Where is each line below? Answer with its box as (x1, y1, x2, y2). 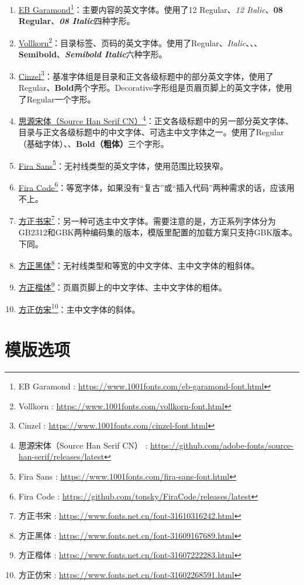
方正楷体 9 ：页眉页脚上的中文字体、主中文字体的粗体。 (18, 279, 227, 293)
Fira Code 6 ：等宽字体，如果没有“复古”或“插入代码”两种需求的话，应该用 (18, 179, 295, 193)
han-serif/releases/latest (18, 450, 104, 463)
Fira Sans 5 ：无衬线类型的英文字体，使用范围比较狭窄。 (18, 158, 228, 172)
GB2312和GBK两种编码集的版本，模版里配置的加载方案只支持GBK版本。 (18, 225, 298, 238)
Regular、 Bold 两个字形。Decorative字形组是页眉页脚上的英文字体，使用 (18, 81, 292, 93)
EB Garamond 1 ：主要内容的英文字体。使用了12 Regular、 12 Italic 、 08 (18, 2, 283, 15)
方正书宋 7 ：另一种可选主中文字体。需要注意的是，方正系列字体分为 (18, 213, 276, 227)
